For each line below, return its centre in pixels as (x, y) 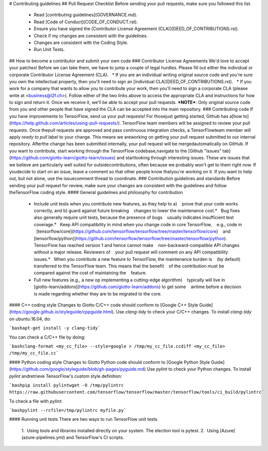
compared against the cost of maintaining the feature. (90, 273)
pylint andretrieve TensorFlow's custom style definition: (66, 376)
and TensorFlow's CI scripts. (95, 438)
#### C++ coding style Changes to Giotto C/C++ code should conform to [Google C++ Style (104, 305)
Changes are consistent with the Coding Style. (81, 43)
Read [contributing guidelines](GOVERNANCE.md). (86, 15)
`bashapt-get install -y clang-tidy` (55, 328)
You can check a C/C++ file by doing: (47, 337)
